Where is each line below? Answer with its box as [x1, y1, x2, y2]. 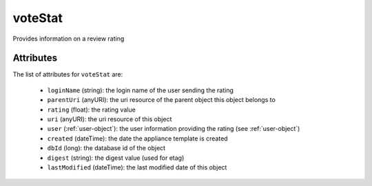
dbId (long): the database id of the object [47, 144, 165, 152]
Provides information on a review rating [12, 34, 125, 43]
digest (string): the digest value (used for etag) [47, 154, 185, 162]
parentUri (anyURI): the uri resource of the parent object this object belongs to [47, 96, 276, 104]
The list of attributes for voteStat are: [12, 70, 123, 79]
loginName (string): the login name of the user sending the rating [47, 86, 234, 94]
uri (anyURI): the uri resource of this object [47, 115, 172, 123]
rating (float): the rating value [47, 105, 136, 114]
